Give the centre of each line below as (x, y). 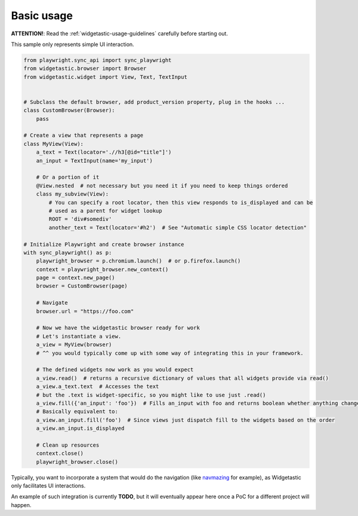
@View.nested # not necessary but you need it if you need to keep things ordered (162, 186)
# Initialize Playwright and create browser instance (104, 244)
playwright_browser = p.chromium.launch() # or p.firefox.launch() (138, 261)
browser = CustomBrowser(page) (82, 286)
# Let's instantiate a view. (79, 336)
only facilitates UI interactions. (48, 486)
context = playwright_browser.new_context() (102, 269)
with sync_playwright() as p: (68, 252)
